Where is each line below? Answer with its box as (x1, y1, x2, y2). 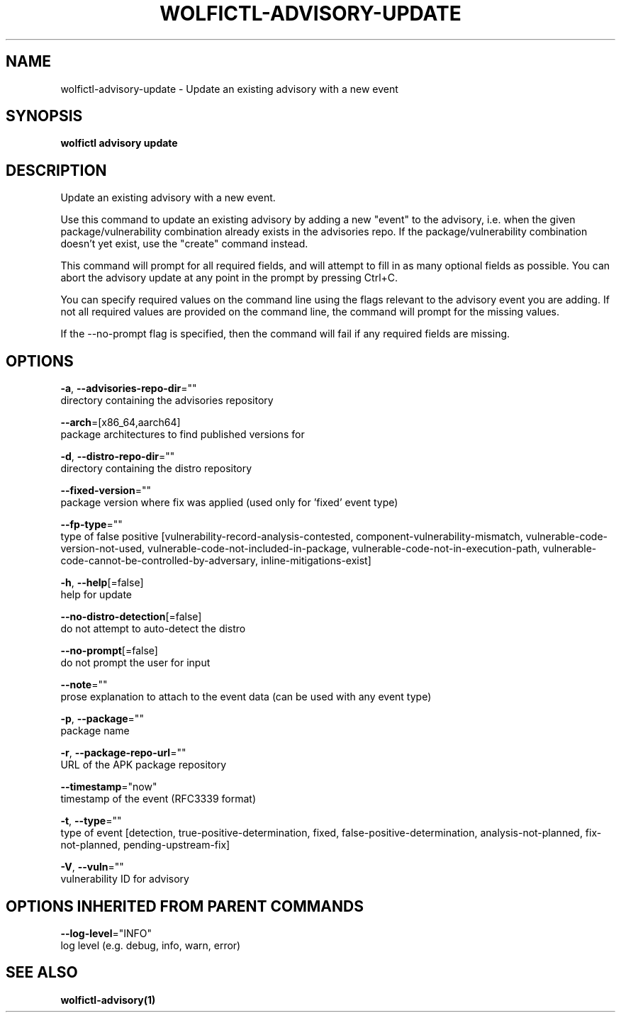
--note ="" (60, 678, 108, 691)
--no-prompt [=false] (60, 644, 158, 657)
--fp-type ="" (60, 518, 123, 531)
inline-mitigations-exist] (260, 554, 371, 567)
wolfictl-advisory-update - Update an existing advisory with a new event (60, 82, 398, 95)
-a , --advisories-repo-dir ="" (60, 382, 197, 395)
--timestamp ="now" (60, 781, 157, 793)
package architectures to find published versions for (60, 428, 305, 441)
